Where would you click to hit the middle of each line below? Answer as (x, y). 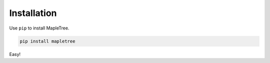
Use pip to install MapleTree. (39, 28)
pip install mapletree (47, 41)
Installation (33, 13)
